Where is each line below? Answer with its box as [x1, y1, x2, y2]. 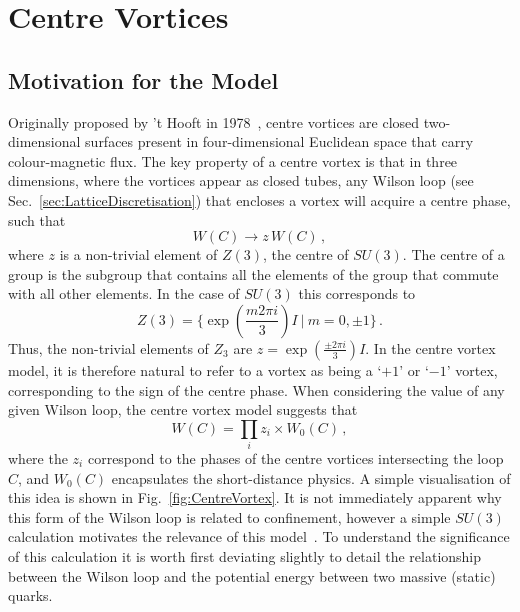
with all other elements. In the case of [8, 283, 240, 304]
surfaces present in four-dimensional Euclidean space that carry [85, 131, 474, 152]
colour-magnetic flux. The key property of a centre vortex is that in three [8, 150, 458, 171]
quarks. [8, 585, 53, 606]
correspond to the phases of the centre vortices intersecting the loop [87, 448, 504, 469]
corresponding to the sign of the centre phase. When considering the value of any [8, 379, 505, 400]
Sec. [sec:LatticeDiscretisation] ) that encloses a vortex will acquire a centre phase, [8, 189, 511, 210]
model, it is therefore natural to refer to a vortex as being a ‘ [8, 359, 382, 380]
